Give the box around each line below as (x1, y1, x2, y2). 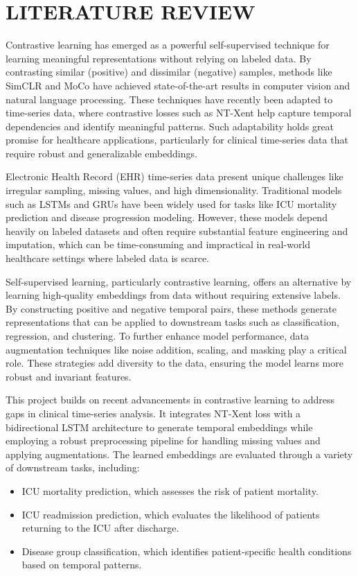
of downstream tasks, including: (6, 460, 140, 475)
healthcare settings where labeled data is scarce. (6, 251, 209, 265)
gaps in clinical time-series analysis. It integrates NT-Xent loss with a (6, 405, 301, 420)
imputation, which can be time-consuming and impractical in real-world (6, 237, 311, 252)
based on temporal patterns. (21, 557, 142, 572)
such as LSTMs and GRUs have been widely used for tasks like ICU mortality (6, 196, 337, 211)
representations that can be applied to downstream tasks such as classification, (6, 315, 339, 329)
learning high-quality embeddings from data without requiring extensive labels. (6, 288, 341, 302)
